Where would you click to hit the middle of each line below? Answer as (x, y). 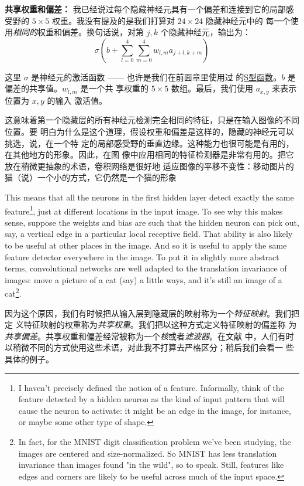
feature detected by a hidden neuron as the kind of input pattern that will (151, 399)
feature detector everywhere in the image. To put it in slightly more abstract (142, 256)
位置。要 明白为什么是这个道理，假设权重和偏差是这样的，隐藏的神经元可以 (149, 132)
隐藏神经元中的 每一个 (248, 20)
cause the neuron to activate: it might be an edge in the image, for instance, (155, 410)
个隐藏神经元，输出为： (205, 32)
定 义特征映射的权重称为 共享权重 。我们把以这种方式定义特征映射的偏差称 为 (151, 324)
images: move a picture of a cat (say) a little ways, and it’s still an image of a (144, 279)
